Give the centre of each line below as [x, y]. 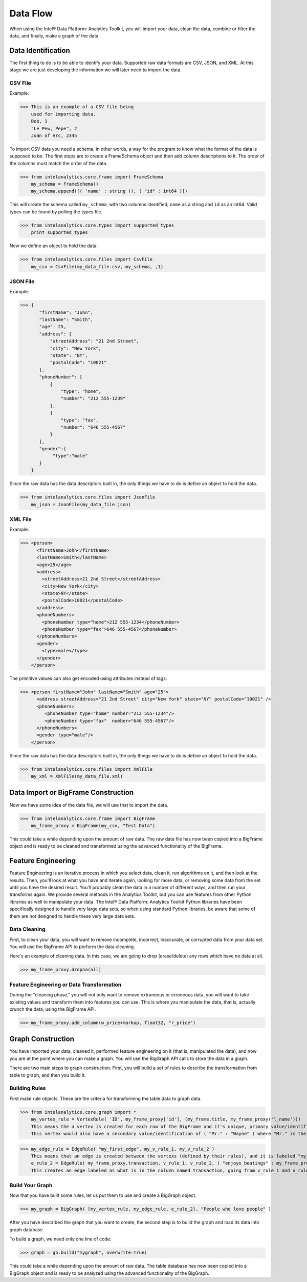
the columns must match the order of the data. [58, 163]
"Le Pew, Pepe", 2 [54, 128]
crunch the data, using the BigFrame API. [53, 1009]
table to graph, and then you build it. [48, 1075]
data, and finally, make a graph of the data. [54, 35]
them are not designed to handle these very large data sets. [72, 916]
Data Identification [40, 51]
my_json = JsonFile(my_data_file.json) [81, 504]
